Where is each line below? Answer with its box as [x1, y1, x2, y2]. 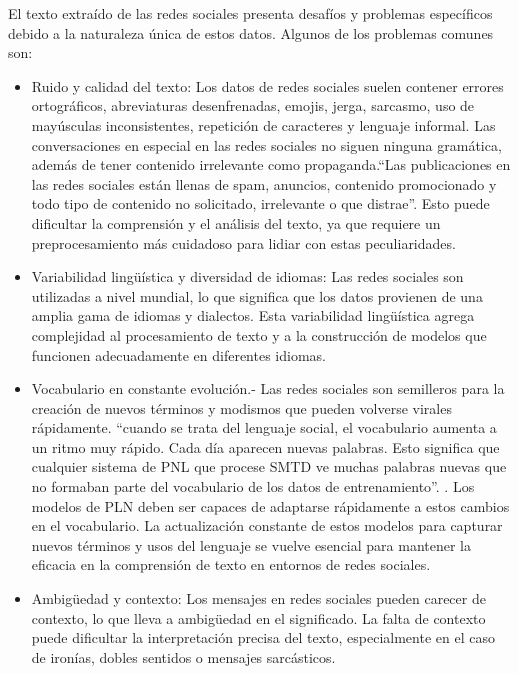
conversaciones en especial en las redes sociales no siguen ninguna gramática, [31, 134, 502, 155]
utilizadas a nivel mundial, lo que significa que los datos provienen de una [31, 285, 483, 306]
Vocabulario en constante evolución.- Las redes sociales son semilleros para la [31, 378, 505, 399]
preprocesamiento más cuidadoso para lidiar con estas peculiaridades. [31, 232, 456, 253]
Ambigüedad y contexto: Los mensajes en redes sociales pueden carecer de [31, 588, 486, 609]
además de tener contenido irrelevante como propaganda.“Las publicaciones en [31, 154, 511, 175]
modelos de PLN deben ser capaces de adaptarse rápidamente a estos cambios [31, 495, 510, 516]
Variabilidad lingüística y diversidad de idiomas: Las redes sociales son [31, 266, 464, 287]
